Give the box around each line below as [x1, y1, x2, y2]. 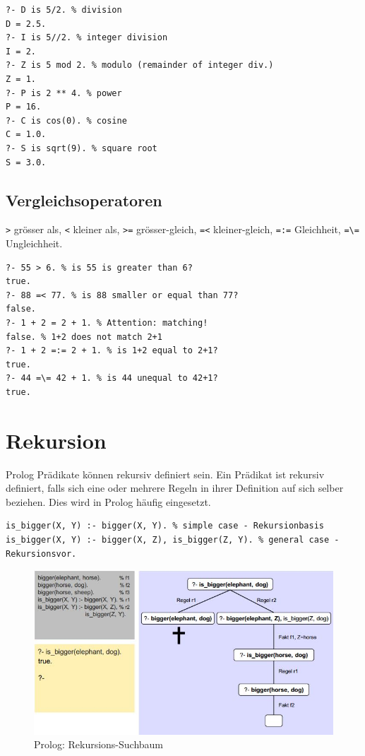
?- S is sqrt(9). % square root [6, 143, 157, 153]
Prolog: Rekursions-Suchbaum [34, 737, 164, 752]
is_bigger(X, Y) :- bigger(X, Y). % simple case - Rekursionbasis [6, 521, 325, 531]
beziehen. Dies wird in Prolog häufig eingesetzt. [6, 494, 211, 509]
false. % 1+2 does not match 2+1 [6, 331, 162, 342]
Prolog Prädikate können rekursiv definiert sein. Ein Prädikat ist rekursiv [6, 466, 325, 481]
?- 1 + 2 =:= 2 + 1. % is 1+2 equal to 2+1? [6, 345, 218, 356]
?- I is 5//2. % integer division [6, 33, 168, 43]
